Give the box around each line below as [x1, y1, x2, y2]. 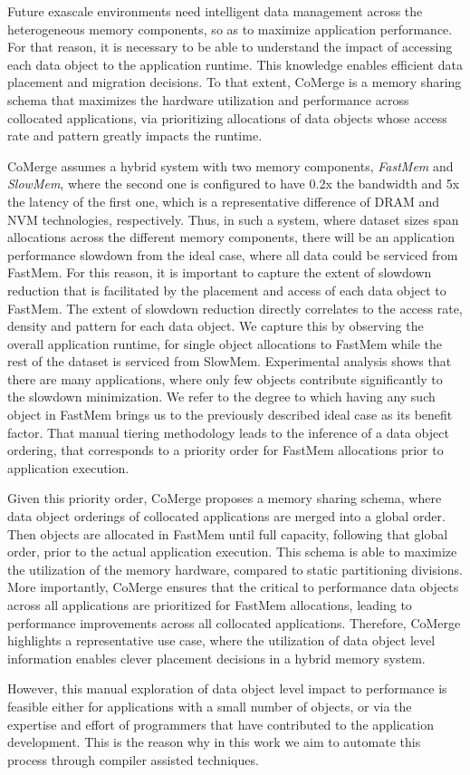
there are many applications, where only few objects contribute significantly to [7, 369, 443, 388]
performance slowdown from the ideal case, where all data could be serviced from [7, 245, 458, 264]
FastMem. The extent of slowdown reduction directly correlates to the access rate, [7, 298, 463, 317]
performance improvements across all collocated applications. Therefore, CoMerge [7, 613, 461, 632]
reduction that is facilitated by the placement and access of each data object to [7, 280, 446, 299]
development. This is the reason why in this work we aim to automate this [7, 732, 421, 751]
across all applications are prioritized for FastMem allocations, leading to [7, 596, 412, 614]
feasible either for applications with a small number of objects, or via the [7, 696, 412, 715]
